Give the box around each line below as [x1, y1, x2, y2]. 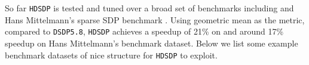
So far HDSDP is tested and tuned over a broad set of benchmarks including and [5, 2, 294, 14]
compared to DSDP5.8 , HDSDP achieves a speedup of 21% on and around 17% [5, 25, 284, 38]
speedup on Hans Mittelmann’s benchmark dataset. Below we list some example [5, 36, 298, 49]
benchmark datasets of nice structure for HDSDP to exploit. [5, 48, 218, 61]
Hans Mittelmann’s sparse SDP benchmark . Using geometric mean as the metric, [5, 13, 305, 26]
